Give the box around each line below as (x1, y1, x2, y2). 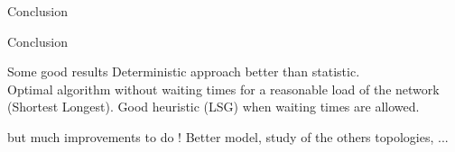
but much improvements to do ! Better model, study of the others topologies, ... (7, 127, 449, 146)
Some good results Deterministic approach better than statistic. (7, 62, 360, 81)
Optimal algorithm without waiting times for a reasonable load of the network (7, 79, 440, 98)
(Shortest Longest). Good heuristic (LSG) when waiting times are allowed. (7, 97, 420, 116)
